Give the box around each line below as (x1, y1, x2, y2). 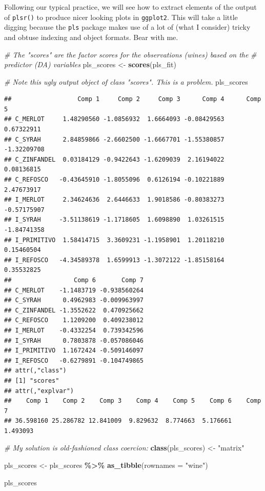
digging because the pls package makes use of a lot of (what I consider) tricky (4, 22, 251, 32)
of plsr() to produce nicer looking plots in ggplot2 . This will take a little (4, 11, 238, 22)
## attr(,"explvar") (4, 387, 74, 395)
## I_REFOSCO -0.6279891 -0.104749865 (4, 357, 144, 364)
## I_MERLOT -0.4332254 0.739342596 (4, 326, 144, 334)
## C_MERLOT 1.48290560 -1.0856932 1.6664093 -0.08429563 (4, 115, 225, 123)
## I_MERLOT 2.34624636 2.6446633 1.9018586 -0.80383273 (4, 196, 225, 204)
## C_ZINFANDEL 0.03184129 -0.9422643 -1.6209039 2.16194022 (4, 155, 225, 163)
